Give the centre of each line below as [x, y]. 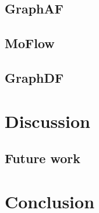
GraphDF [34, 77]
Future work [43, 158]
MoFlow [30, 43]
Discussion [47, 121]
